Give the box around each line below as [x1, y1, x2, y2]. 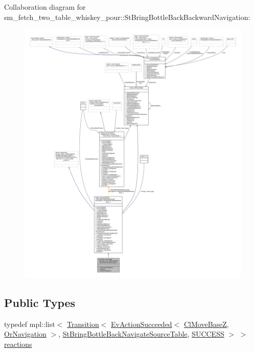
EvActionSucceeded [111, 318, 172, 329]
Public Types [4, 294, 76, 310]
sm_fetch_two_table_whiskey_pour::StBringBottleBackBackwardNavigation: [4, 11, 250, 22]
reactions [4, 338, 32, 349]
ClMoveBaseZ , [183, 318, 229, 329]
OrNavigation [4, 328, 47, 339]
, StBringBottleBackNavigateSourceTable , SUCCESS [58, 328, 224, 339]
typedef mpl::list [4, 318, 55, 329]
